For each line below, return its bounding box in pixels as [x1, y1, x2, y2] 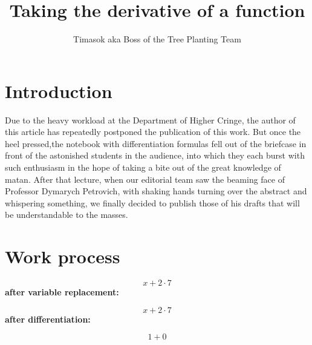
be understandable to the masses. [5, 208, 128, 221]
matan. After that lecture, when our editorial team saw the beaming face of [5, 172, 285, 185]
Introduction [5, 78, 112, 103]
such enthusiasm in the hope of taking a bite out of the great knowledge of [5, 161, 281, 174]
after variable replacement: [5, 286, 119, 298]
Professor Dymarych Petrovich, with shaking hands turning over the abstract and [5, 185, 307, 197]
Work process [5, 244, 120, 269]
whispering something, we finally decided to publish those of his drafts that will [5, 196, 300, 209]
